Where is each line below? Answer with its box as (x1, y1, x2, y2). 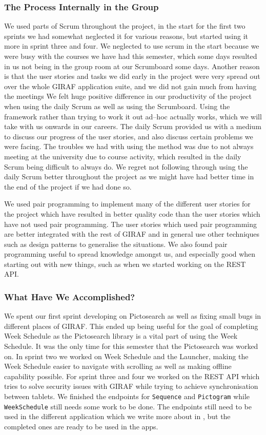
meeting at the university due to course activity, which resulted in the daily (4, 151, 241, 161)
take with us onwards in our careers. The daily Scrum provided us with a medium (4, 121, 261, 132)
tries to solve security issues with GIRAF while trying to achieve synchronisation (4, 381, 258, 391)
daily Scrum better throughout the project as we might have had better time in (4, 171, 254, 182)
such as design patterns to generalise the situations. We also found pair (4, 238, 228, 249)
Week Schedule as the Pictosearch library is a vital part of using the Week (4, 330, 238, 341)
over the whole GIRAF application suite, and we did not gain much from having (4, 80, 257, 91)
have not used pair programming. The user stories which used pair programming (4, 218, 257, 229)
